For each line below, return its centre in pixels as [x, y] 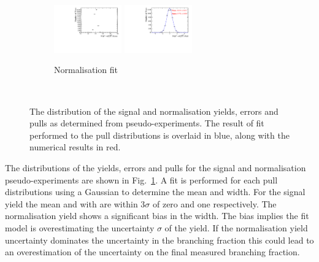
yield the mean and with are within [71, 203]
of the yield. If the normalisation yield [236, 227]
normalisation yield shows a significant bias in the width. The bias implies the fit [157, 216]
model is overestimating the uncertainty [80, 227]
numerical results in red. [75, 147]
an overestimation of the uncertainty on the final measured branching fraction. [152, 252]
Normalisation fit [86, 70]
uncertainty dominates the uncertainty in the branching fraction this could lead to [159, 240]
